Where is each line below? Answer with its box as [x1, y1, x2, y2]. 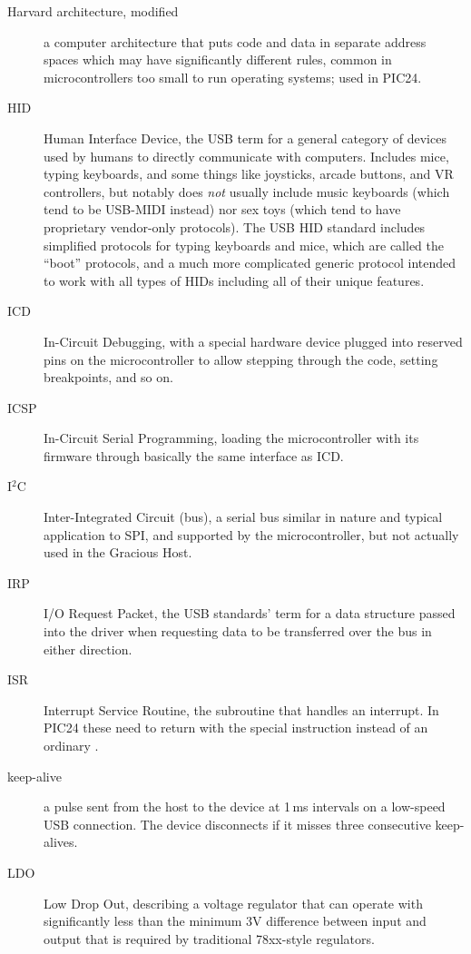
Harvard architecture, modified [7, 2, 179, 20]
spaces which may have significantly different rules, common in [44, 50, 392, 69]
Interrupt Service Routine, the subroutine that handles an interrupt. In [44, 700, 439, 719]
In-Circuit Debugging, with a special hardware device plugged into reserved [44, 331, 463, 350]
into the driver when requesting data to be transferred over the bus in [44, 622, 432, 641]
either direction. [44, 639, 132, 658]
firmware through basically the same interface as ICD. [44, 446, 344, 465]
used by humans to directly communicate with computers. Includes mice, [44, 146, 449, 165]
